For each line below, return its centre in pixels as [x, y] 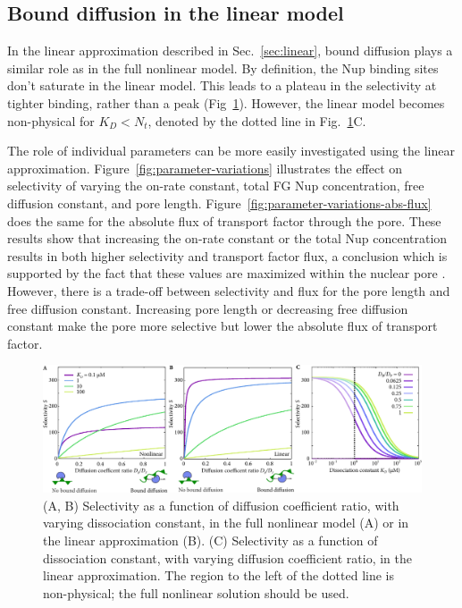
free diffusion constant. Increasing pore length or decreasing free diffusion [208, 308]
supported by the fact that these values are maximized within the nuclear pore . [227, 273]
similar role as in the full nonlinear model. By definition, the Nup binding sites [223, 68]
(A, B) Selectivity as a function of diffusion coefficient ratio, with [221, 505]
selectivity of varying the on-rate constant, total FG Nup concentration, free [216, 186]
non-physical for [51, 120]
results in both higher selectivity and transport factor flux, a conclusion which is [227, 255]
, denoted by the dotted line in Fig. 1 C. [257, 120]
